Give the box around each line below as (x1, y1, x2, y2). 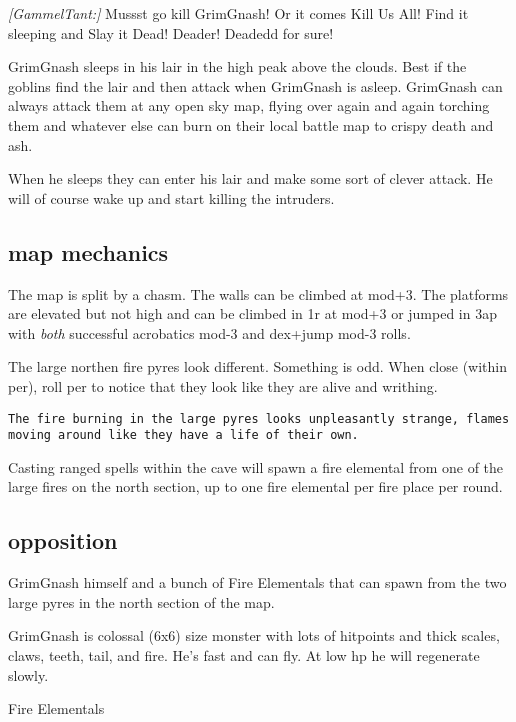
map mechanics (8, 236, 169, 267)
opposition (8, 525, 118, 556)
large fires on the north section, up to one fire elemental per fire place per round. (8, 476, 503, 497)
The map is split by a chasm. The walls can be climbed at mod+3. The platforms (8, 283, 509, 304)
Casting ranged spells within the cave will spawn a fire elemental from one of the (8, 456, 504, 477)
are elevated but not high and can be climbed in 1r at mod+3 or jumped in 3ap (8, 303, 497, 324)
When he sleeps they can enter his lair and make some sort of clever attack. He (8, 168, 493, 189)
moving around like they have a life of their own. (8, 428, 359, 443)
